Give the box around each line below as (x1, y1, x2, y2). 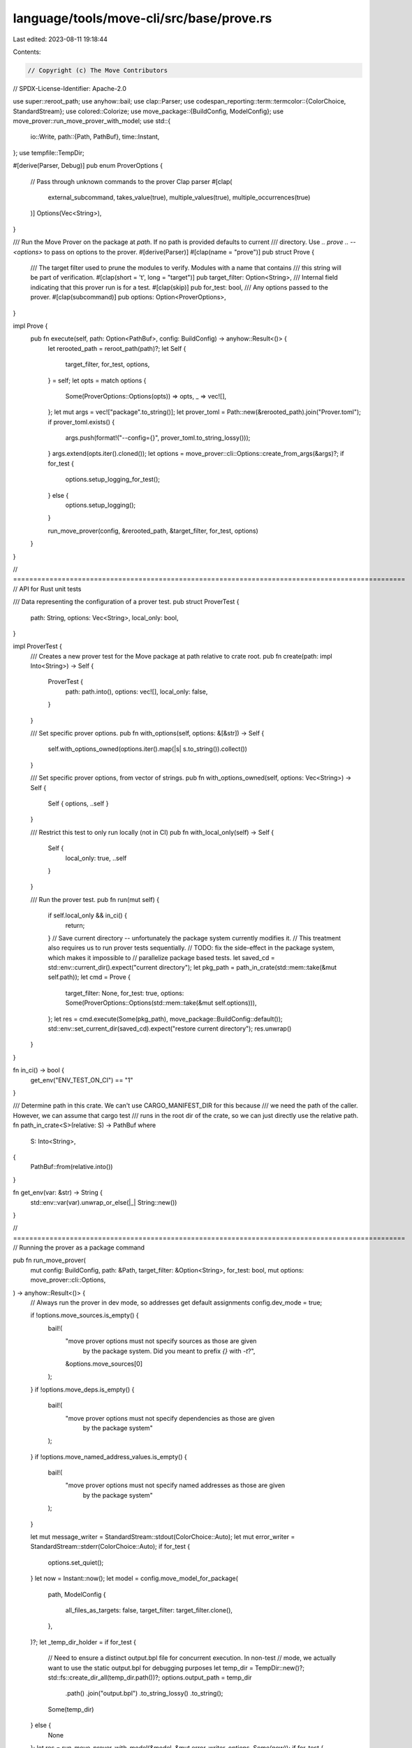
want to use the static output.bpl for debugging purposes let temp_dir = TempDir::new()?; (47, 1663, 305, 1672)
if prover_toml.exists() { (47, 417, 115, 426)
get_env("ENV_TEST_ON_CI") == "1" (30, 1075, 133, 1084)
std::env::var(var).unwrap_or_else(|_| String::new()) (30, 1198, 177, 1206)
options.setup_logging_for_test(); (65, 475, 161, 484)
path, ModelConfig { (47, 1590, 106, 1598)
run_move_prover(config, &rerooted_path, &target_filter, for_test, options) (47, 526, 258, 535)
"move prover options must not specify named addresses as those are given (65, 1481, 286, 1489)
